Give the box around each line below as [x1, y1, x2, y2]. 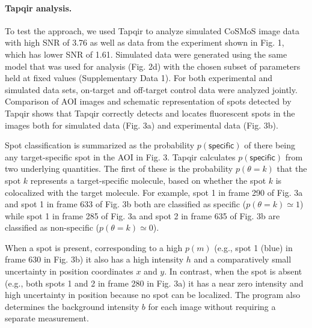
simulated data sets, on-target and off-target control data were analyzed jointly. [5, 83, 298, 96]
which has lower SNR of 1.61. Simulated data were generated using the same [5, 47, 287, 60]
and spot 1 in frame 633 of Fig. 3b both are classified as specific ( [5, 198, 246, 210]
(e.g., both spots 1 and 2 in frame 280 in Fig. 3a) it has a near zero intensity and [5, 276, 304, 289]
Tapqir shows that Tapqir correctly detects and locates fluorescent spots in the [5, 106, 295, 119]
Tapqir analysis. [5, 1, 72, 14]
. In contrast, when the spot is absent [164, 265, 302, 278]
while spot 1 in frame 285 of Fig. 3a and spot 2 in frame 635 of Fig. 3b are [5, 209, 280, 222]
